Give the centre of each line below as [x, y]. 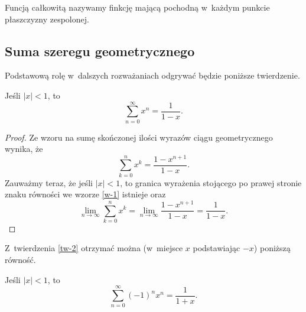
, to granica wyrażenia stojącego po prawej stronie [211, 182]
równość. [20, 260]
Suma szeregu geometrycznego [100, 51]
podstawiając [217, 248]
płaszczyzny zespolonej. [47, 19]
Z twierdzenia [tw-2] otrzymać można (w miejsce [94, 248]
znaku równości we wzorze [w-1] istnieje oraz [85, 194]
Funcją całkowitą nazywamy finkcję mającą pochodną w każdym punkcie [137, 7]
